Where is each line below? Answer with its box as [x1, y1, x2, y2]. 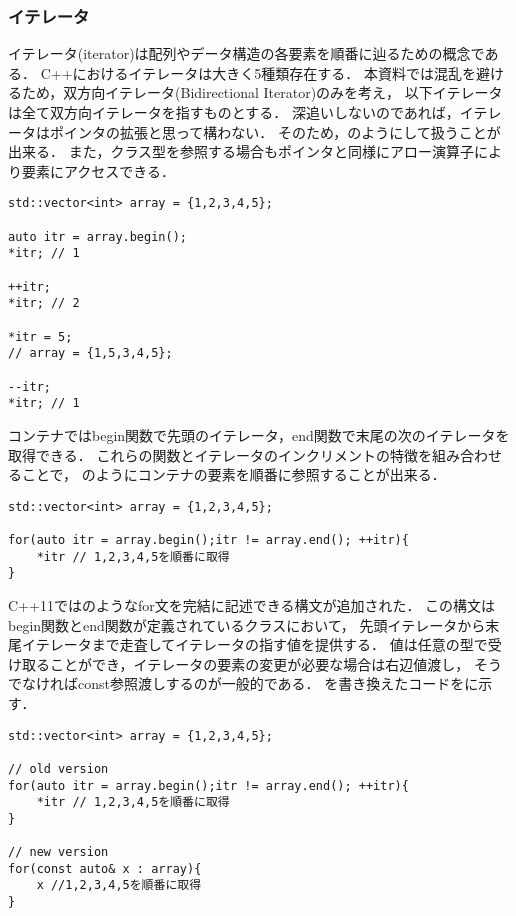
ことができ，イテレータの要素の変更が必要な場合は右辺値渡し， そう [49, 653, 502, 674]
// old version [8, 761, 109, 776]
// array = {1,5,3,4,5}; [8, 346, 173, 361]
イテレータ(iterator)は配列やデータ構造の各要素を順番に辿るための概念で [8, 43, 485, 64]
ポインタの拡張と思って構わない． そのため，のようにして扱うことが [49, 121, 501, 142]
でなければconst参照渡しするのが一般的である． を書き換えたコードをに [8, 673, 479, 694]
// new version [8, 845, 109, 860]
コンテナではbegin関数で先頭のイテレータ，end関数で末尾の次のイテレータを [8, 424, 510, 445]
